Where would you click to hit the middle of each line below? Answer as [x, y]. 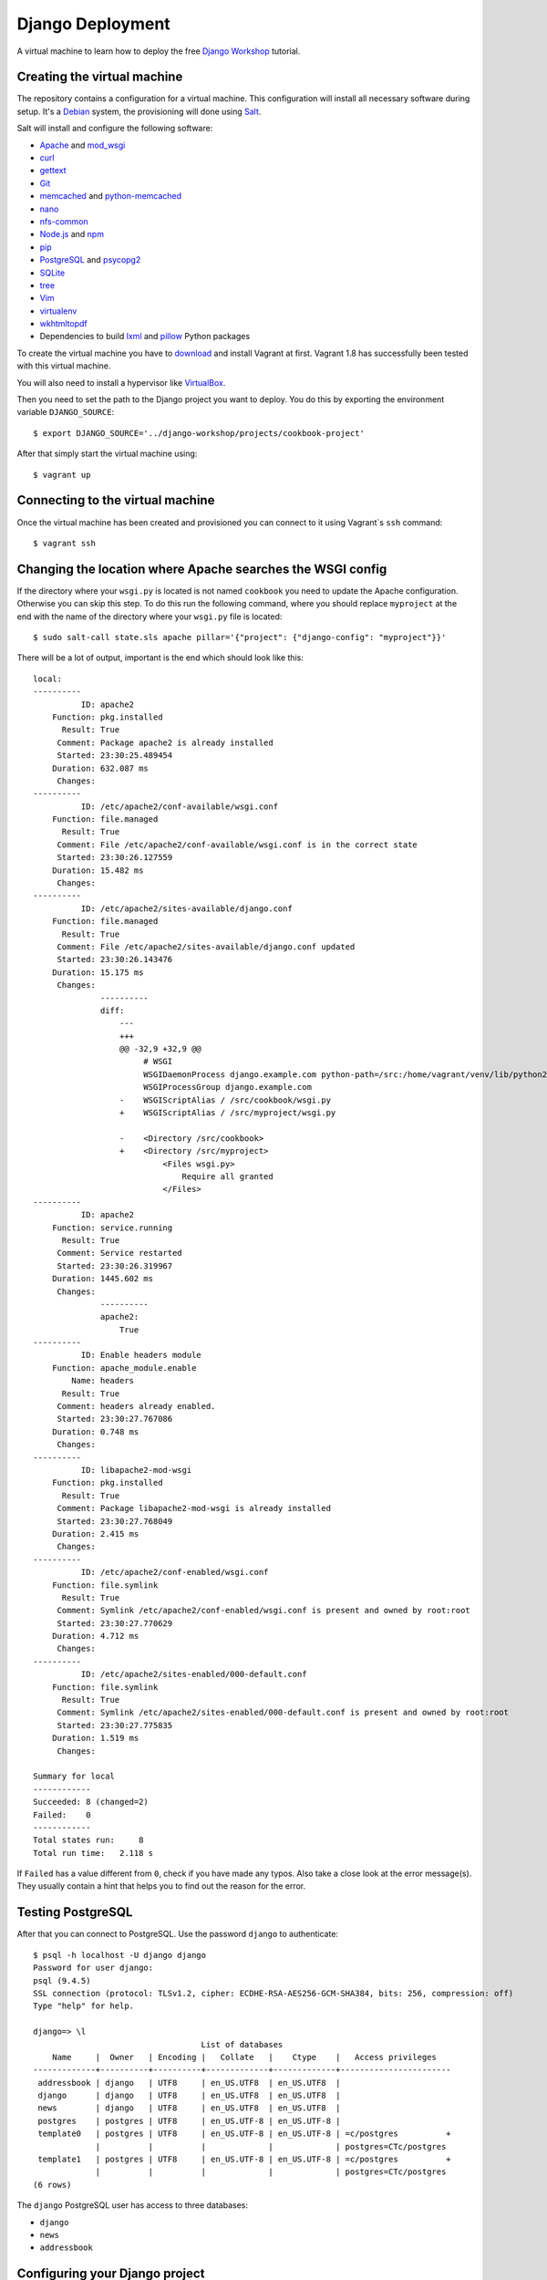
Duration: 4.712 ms [95, 1636]
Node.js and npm [72, 234]
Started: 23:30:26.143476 [115, 959]
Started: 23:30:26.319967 [115, 1266]
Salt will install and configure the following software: [115, 129]
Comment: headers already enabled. [136, 1406]
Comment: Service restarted [119, 1253]
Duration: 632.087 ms [100, 768]
